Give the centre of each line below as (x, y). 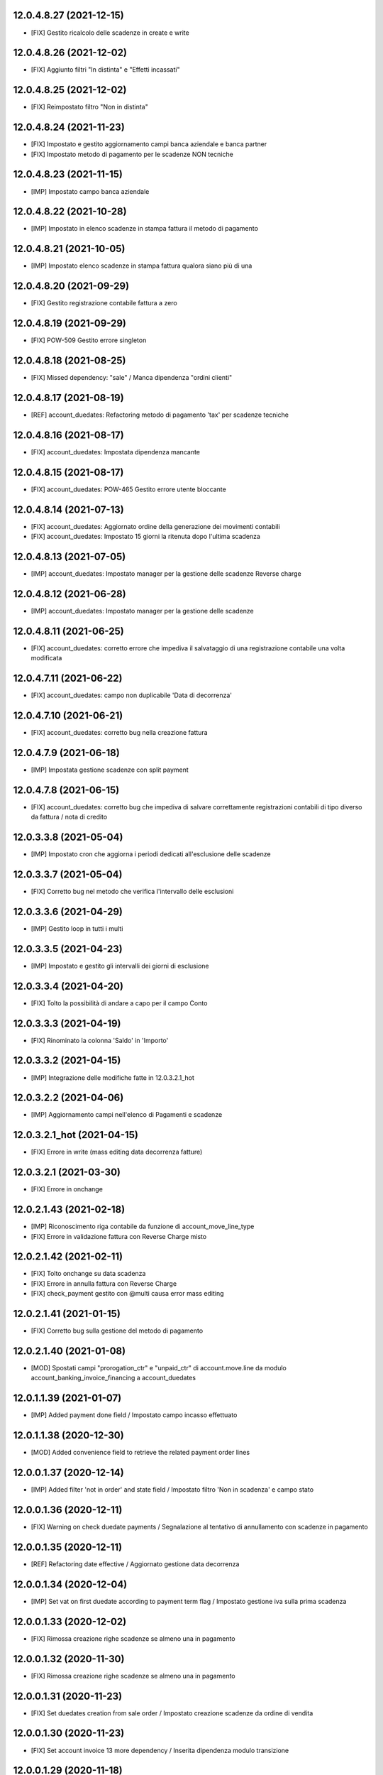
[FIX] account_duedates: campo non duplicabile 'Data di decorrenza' (131, 695)
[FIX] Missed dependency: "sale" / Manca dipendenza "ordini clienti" (132, 378)
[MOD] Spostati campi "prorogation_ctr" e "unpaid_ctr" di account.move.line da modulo (159, 1368)
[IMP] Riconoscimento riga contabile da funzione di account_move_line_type (143, 1227)
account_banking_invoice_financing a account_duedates (113, 1378)
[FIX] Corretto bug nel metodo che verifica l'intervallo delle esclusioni (132, 892)
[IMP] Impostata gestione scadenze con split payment (110, 770)
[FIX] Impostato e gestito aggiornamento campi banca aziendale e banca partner (149, 144)
